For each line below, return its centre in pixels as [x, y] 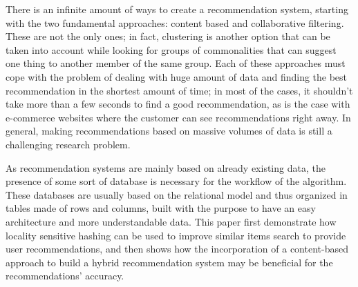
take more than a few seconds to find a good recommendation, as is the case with [178, 104]
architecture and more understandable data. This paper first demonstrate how [171, 221]
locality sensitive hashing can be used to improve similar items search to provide [176, 235]
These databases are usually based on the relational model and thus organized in [177, 194]
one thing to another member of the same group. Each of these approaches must [176, 63]
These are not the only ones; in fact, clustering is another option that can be [168, 36]
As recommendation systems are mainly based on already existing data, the [166, 167]
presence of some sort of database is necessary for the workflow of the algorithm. [176, 181]
